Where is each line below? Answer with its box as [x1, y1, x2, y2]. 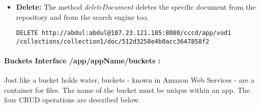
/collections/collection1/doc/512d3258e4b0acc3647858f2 [16, 38, 210, 45]
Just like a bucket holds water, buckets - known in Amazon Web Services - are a [4, 75, 254, 85]
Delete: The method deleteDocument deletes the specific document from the [16, 2, 256, 12]
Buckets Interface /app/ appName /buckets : [4, 55, 161, 66]
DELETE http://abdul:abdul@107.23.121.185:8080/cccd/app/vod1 [16, 29, 232, 37]
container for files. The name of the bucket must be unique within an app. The [4, 84, 250, 95]
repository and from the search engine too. [16, 11, 149, 22]
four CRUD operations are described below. [4, 94, 140, 105]
